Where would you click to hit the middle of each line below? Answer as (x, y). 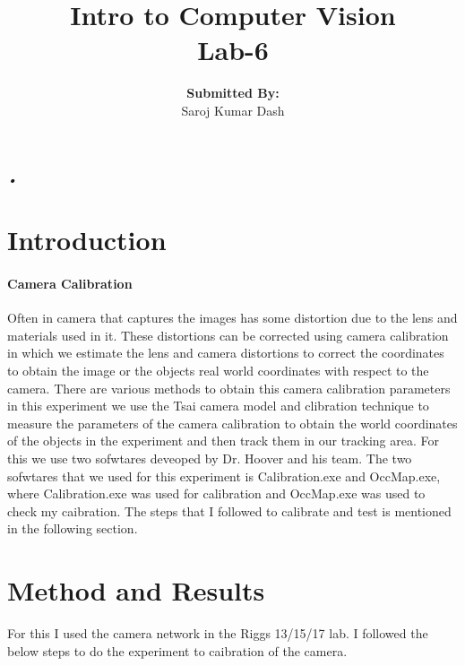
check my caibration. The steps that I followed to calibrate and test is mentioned (229, 510)
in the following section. (73, 528)
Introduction (87, 240)
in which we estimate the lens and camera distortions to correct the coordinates (226, 353)
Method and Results (136, 590)
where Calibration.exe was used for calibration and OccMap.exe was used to (216, 493)
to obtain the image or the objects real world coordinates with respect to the (218, 371)
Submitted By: (233, 93)
